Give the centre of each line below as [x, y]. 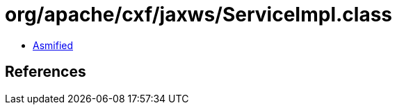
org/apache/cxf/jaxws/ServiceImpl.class [199, 15]
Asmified [53, 45]
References [46, 72]
